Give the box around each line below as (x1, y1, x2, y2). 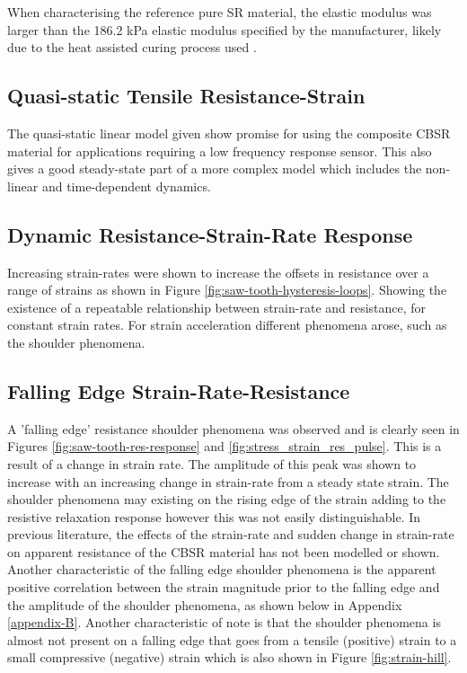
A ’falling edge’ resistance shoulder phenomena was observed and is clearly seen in (7, 419, 460, 438)
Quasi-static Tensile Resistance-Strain (7, 82, 366, 110)
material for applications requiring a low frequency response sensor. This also (7, 141, 432, 160)
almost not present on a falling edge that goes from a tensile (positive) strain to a (7, 630, 457, 649)
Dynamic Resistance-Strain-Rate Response (7, 220, 413, 248)
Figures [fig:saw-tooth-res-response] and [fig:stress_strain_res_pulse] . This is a (7, 437, 442, 456)
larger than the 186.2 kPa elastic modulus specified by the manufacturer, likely (7, 20, 442, 39)
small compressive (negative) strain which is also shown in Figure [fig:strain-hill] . (7, 648, 452, 667)
